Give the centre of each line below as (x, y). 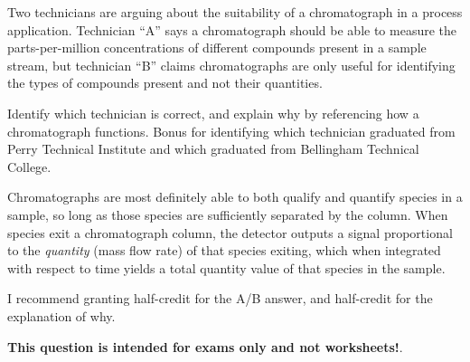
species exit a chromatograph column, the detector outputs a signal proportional (230, 232)
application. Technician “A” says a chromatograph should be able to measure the (232, 29)
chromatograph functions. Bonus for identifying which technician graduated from (231, 131)
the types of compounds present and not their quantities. (165, 83)
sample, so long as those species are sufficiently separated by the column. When (228, 214)
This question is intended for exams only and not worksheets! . (205, 346)
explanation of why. (61, 315)
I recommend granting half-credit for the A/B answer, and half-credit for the (220, 298)
